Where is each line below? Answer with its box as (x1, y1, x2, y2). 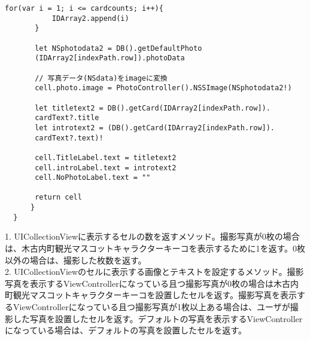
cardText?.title (35, 114, 99, 122)
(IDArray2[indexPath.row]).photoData (35, 54, 185, 63)
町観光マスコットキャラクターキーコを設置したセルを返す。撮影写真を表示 (5, 289, 297, 301)
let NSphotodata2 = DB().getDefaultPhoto (35, 44, 202, 53)
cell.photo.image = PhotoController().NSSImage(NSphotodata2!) (35, 84, 292, 93)
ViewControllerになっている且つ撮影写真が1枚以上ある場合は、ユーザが (13, 301, 290, 313)
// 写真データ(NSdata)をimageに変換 (35, 73, 168, 82)
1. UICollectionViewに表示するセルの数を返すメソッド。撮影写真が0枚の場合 (5, 230, 300, 243)
